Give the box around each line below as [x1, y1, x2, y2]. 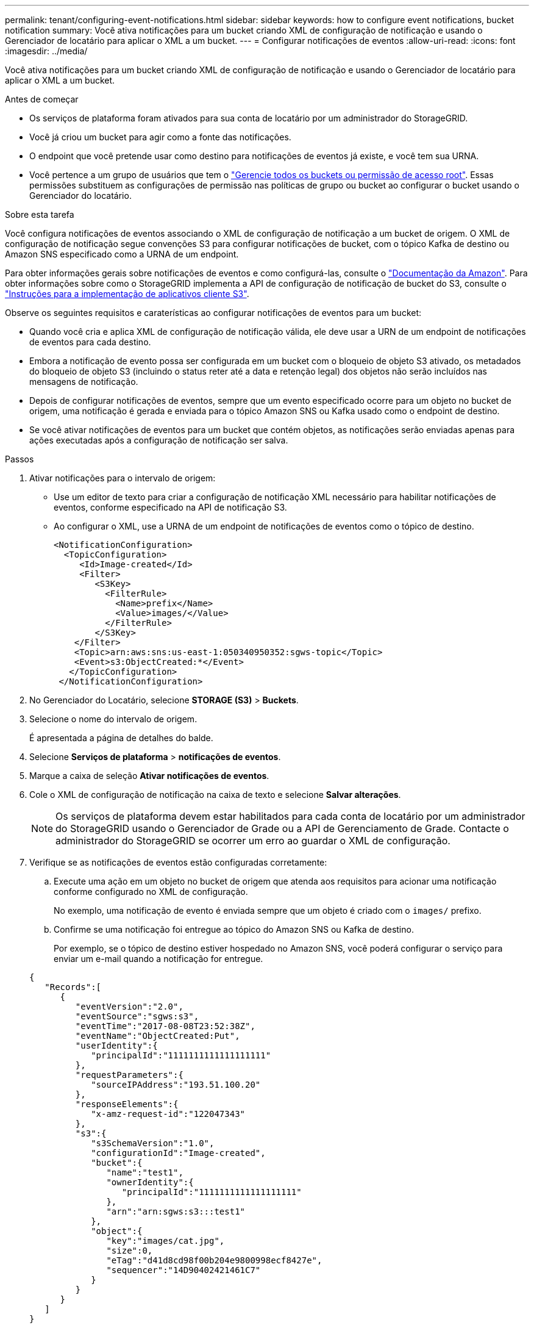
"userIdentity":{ [75, 1041, 158, 1050]
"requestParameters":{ [75, 1070, 183, 1080]
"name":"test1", [106, 1168, 183, 1177]
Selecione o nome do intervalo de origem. [29, 714, 198, 724]
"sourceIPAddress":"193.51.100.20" [91, 1080, 261, 1089]
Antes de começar [5, 94, 79, 104]
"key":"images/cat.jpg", [106, 1236, 225, 1246]
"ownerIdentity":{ [106, 1177, 194, 1187]
